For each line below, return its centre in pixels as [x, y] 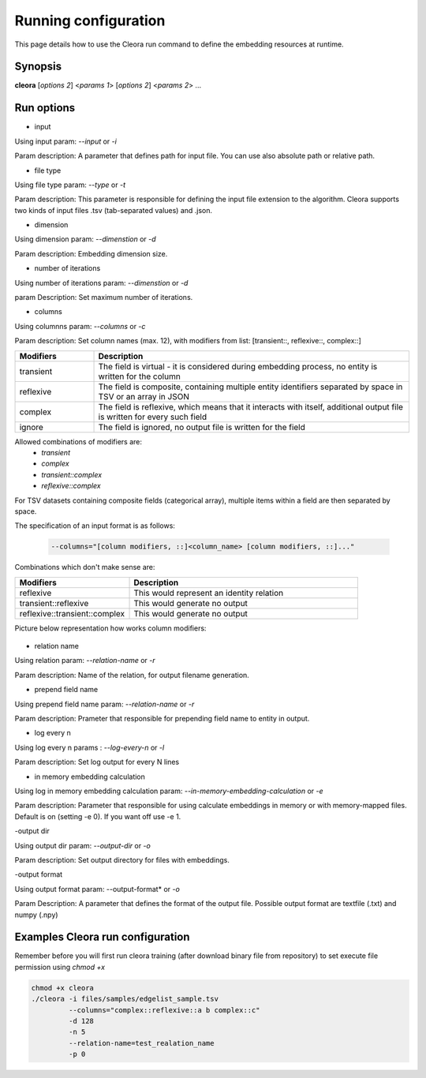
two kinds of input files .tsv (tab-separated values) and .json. [114, 210]
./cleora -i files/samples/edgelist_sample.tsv [125, 999]
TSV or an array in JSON [144, 396]
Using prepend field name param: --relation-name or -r [105, 704]
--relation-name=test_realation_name [141, 1043]
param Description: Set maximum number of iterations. [104, 298]
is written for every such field [153, 417]
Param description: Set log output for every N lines [97, 762]
